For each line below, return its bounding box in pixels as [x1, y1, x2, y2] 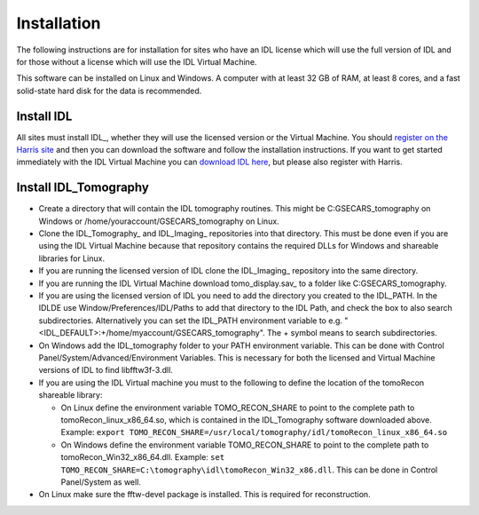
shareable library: [38, 390, 103, 400]
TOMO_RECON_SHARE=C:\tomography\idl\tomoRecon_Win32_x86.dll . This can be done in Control [60, 464, 438, 475]
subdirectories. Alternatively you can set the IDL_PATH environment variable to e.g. [38, 315, 343, 326]
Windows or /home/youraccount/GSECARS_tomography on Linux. [38, 216, 279, 226]
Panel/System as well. [60, 476, 142, 487]
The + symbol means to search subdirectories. [266, 328, 438, 338]
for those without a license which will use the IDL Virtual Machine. [16, 56, 257, 67]
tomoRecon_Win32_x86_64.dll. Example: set [60, 452, 225, 463]
